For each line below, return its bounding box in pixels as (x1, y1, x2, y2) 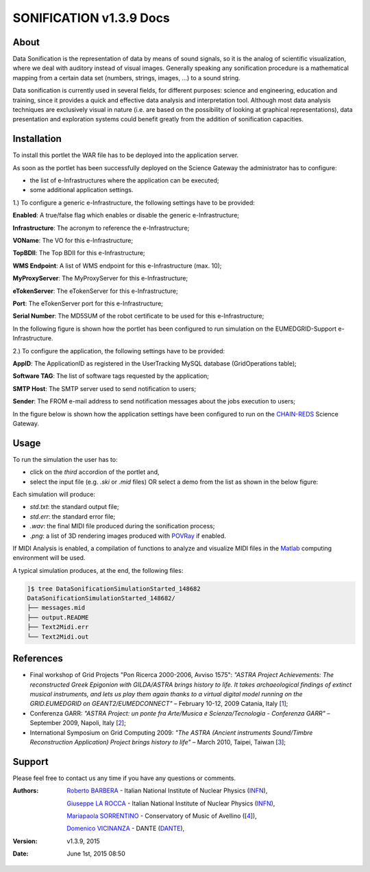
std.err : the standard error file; (29, 512, 116, 521)
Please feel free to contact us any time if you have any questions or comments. (12, 774, 236, 782)
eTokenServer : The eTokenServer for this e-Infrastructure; (12, 287, 178, 295)
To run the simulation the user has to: (12, 455, 118, 463)
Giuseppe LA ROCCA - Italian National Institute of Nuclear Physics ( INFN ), (66, 799, 275, 808)
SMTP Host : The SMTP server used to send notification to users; (12, 384, 197, 392)
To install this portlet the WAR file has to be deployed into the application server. (12, 151, 239, 159)
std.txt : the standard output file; (29, 503, 119, 511)
